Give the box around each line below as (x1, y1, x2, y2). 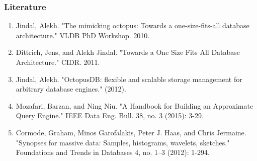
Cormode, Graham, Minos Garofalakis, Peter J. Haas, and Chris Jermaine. (16, 127, 246, 137)
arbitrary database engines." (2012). (16, 84, 126, 94)
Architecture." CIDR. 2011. (16, 57, 100, 67)
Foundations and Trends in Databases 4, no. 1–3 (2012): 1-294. (16, 147, 210, 157)
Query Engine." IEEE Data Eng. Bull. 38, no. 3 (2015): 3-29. (16, 110, 204, 121)
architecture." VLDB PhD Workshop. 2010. (16, 30, 150, 40)
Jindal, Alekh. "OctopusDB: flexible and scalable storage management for (16, 73, 242, 84)
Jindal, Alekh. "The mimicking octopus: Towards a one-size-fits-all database (16, 20, 249, 31)
